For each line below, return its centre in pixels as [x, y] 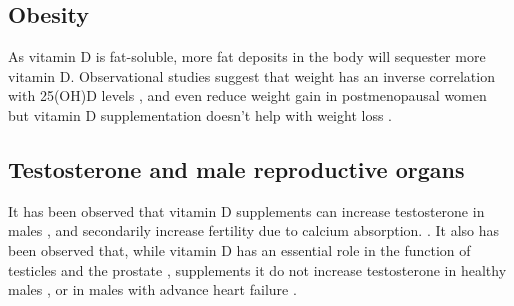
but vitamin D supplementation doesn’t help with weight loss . [200, 114]
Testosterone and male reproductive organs [236, 168]
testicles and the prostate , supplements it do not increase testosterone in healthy [257, 269]
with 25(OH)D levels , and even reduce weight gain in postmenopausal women [247, 95]
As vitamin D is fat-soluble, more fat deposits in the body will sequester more [247, 56]
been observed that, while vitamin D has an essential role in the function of [239, 249]
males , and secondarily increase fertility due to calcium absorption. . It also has [254, 230]
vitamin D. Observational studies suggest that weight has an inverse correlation [251, 75]
